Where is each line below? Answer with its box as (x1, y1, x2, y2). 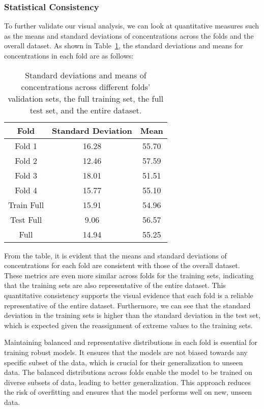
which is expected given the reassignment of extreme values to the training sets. (4, 319, 253, 330)
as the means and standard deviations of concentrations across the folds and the (4, 30, 254, 41)
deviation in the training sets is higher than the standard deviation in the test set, (4, 310, 260, 320)
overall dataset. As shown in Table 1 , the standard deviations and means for (4, 40, 243, 51)
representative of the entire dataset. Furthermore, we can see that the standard (4, 300, 251, 310)
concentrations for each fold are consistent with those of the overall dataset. (4, 260, 240, 271)
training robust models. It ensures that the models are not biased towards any (4, 346, 248, 357)
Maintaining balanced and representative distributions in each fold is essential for (4, 337, 258, 347)
